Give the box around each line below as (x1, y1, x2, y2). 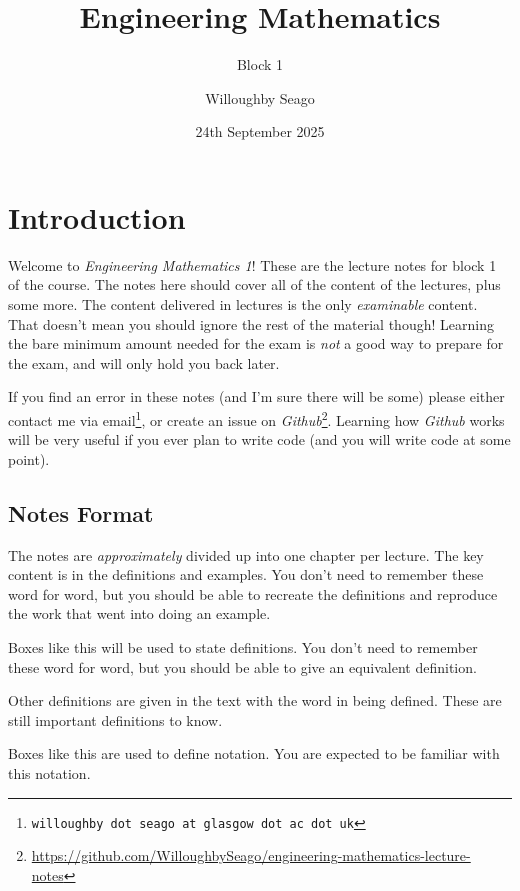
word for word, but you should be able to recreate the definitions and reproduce (8, 583, 498, 604)
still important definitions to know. (8, 709, 223, 730)
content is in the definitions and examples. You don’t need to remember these (8, 564, 484, 585)
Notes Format (8, 497, 154, 528)
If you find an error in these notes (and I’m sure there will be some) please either (8, 386, 505, 407)
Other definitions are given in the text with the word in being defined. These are (8, 690, 502, 711)
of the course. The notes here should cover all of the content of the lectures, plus (8, 274, 501, 295)
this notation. (8, 762, 91, 783)
